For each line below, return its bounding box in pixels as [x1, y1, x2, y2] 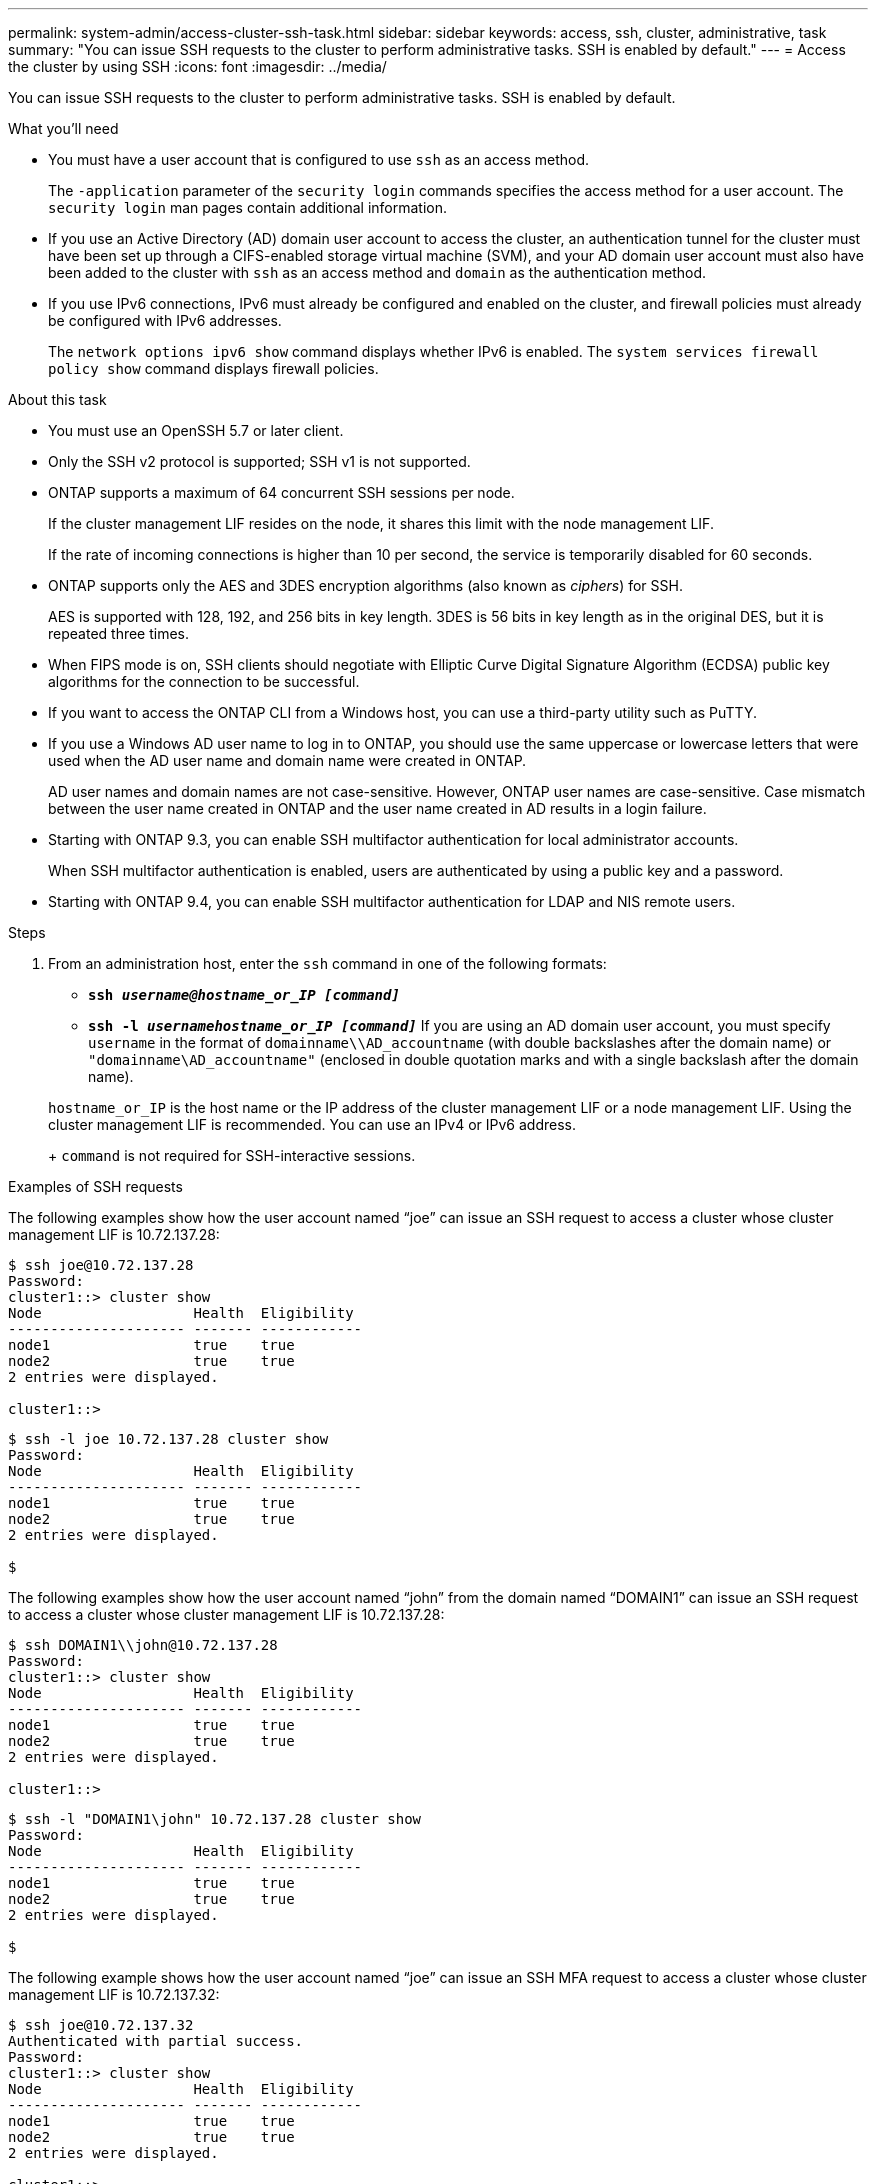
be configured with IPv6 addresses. [48, 312, 282, 329]
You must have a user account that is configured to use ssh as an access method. [48, 151, 590, 168]
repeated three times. [48, 625, 190, 642]
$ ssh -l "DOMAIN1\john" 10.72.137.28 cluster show [8, 1811, 422, 1827]
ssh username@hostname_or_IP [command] [88, 987, 400, 1003]
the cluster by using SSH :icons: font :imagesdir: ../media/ [8, 58, 387, 75]
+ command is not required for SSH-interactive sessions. [48, 1147, 416, 1164]
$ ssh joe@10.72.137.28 [8, 1257, 194, 1273]
